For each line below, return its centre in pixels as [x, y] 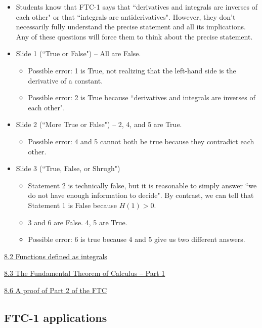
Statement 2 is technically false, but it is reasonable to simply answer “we [142, 185]
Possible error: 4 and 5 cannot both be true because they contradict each [141, 141]
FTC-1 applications [56, 317]
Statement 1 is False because [72, 205]
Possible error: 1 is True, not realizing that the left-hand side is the [132, 70]
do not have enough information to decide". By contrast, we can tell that [141, 195]
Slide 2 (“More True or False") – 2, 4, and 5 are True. [99, 124]
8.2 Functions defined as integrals [56, 256]
